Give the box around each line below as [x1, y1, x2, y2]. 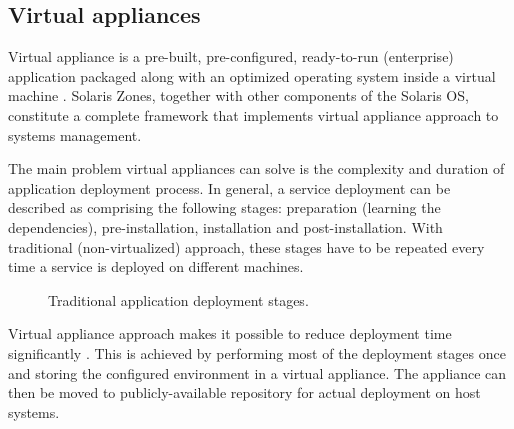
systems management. [8, 124, 142, 145]
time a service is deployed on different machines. [8, 256, 304, 277]
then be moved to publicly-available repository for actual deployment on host [8, 382, 481, 403]
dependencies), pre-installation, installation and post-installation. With [8, 216, 443, 237]
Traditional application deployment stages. [48, 289, 309, 310]
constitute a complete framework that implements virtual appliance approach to [8, 104, 499, 125]
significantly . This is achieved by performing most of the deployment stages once [8, 342, 506, 363]
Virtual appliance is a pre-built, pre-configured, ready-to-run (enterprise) [8, 46, 454, 67]
